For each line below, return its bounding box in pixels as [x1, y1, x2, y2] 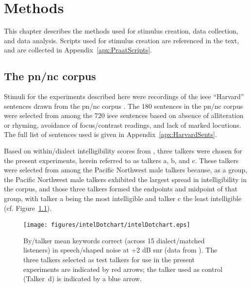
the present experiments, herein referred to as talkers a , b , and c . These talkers [4, 155, 239, 165]
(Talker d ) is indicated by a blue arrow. [23, 273, 142, 284]
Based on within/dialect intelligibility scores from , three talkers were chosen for [4, 146, 242, 156]
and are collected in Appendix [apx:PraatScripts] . [4, 45, 152, 55]
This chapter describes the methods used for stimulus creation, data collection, [4, 26, 238, 36]
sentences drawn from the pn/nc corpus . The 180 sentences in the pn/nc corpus [4, 101, 243, 111]
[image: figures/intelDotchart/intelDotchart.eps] [23, 221, 190, 229]
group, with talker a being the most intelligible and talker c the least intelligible [4, 193, 242, 203]
